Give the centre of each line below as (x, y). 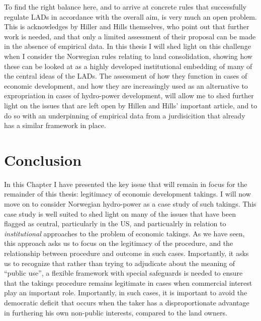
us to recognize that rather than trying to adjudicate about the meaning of (120, 263)
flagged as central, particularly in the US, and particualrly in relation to (115, 223)
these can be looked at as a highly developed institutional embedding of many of (128, 66)
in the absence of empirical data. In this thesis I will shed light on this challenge (127, 46)
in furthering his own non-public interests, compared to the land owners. (116, 312)
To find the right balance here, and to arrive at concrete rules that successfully (125, 7)
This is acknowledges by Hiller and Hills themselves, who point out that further (127, 26)
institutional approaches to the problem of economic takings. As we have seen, (124, 233)
